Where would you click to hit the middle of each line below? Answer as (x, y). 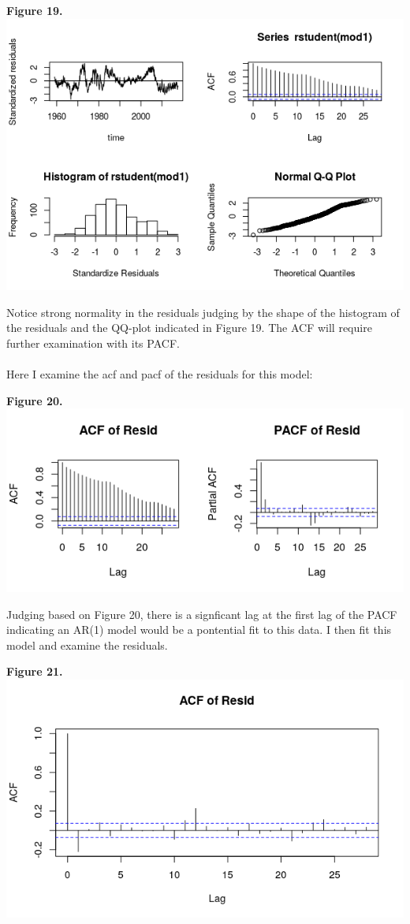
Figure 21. (35, 671)
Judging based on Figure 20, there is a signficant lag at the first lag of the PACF (202, 614)
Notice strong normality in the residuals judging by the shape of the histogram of (203, 312)
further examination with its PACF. (93, 343)
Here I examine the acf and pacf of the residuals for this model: (160, 373)
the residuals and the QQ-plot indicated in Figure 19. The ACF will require (189, 328)
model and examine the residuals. (87, 645)
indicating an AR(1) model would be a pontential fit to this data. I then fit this (199, 630)
